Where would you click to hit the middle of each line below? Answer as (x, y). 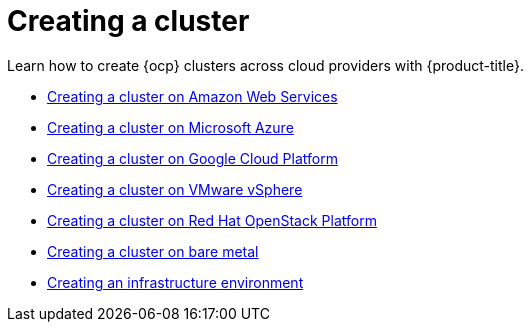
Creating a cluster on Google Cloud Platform (192, 158)
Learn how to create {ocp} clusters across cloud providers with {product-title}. (265, 65)
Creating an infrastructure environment (175, 282)
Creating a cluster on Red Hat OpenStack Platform (212, 220)
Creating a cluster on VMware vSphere (175, 189)
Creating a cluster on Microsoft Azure (170, 127)
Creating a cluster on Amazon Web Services (192, 96)
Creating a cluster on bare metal (153, 251)
